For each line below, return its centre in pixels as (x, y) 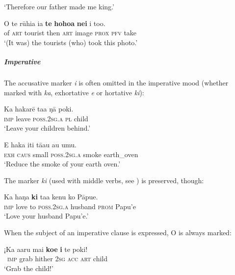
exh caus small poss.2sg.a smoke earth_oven (71, 154)
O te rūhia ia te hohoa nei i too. (55, 23)
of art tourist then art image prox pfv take (70, 33)
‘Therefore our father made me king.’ (59, 6)
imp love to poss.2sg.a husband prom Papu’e (70, 206)
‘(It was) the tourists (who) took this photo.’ (71, 42)
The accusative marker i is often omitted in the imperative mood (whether (116, 82)
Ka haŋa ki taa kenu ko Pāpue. (51, 197)
